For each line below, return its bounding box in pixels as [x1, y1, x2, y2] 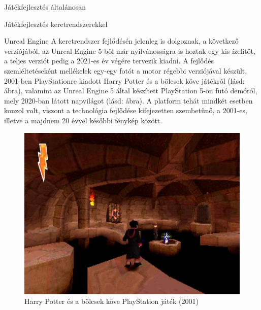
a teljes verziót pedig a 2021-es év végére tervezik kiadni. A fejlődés [4, 55, 214, 66]
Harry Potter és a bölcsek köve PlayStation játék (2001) [24, 296, 199, 306]
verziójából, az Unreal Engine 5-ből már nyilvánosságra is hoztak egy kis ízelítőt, [4, 45, 255, 56]
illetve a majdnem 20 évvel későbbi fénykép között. [4, 115, 162, 125]
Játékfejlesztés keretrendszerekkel [4, 18, 108, 29]
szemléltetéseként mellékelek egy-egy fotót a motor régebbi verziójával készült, [4, 65, 247, 76]
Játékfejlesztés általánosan [4, 2, 86, 12]
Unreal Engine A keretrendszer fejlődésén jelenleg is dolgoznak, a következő [4, 36, 239, 46]
